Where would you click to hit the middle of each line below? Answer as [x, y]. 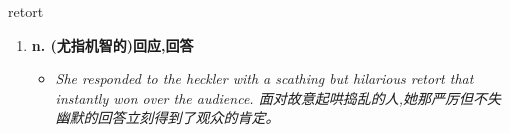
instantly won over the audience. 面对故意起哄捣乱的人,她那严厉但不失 [278, 97]
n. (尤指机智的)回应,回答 [112, 44]
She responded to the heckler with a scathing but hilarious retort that [264, 78]
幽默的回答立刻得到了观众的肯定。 [167, 117]
